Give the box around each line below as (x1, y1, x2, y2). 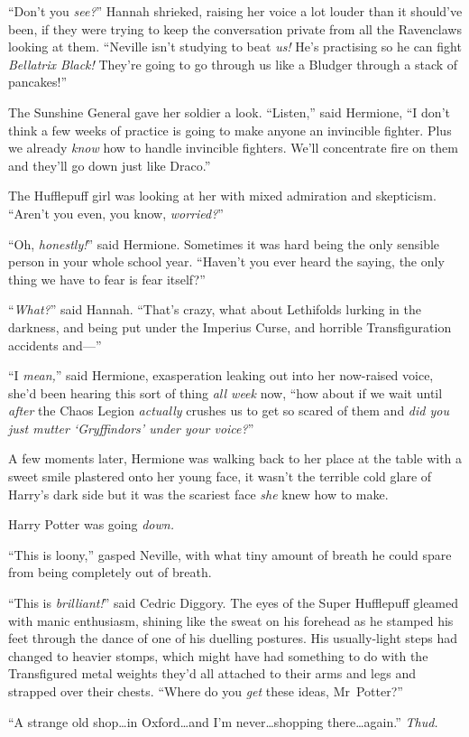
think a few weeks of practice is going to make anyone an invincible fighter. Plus (8, 120, 452, 139)
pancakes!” (8, 72, 68, 91)
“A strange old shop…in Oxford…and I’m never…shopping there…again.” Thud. (8, 712, 438, 731)
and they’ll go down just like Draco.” (8, 155, 211, 174)
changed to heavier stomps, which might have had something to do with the (8, 646, 428, 665)
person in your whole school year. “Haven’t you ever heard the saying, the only (8, 252, 445, 271)
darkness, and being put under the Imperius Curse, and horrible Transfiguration (8, 317, 452, 336)
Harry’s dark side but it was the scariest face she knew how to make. (8, 484, 389, 503)
